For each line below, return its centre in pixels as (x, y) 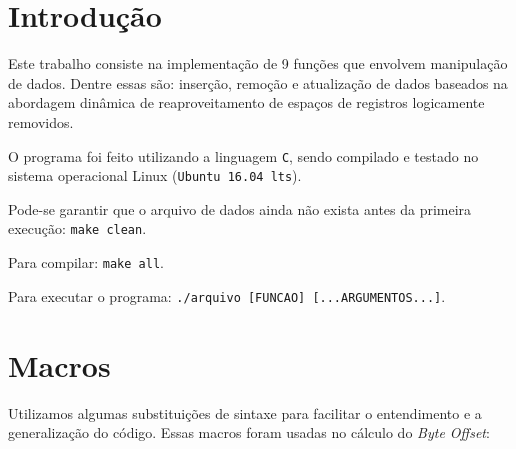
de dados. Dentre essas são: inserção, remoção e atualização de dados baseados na (258, 82)
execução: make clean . (77, 228)
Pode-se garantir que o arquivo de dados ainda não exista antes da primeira (240, 208)
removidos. (41, 121)
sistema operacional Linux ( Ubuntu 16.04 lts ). (155, 175)
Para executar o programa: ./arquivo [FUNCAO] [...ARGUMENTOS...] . (227, 295)
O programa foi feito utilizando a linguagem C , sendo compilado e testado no (243, 155)
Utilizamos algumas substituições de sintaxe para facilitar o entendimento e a (245, 412)
